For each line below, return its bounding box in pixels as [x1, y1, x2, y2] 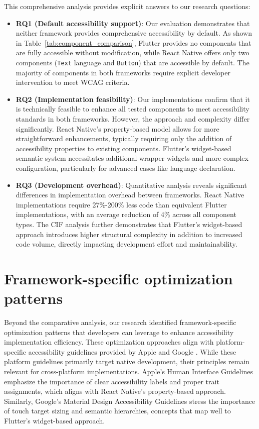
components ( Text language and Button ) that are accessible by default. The [16, 57, 249, 67]
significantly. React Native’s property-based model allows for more [16, 123, 219, 134]
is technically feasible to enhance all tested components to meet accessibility [16, 103, 249, 114]
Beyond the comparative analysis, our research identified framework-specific [4, 317, 236, 328]
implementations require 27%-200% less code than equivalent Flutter [16, 199, 227, 209]
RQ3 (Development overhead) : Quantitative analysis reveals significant [16, 179, 247, 190]
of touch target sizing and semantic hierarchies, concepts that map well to [4, 405, 231, 416]
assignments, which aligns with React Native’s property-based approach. [4, 386, 226, 396]
